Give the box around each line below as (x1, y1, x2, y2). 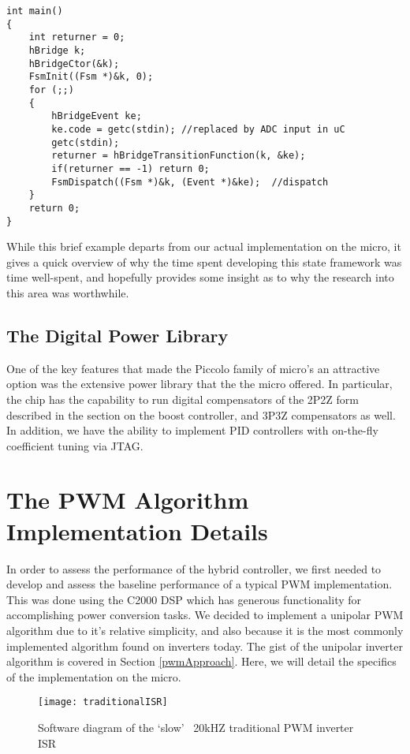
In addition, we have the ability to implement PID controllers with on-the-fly (6, 422, 378, 439)
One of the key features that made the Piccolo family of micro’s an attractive (6, 360, 380, 376)
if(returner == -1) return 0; (51, 162, 210, 174)
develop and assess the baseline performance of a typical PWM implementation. (6, 576, 393, 592)
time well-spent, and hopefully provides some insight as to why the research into (6, 269, 394, 286)
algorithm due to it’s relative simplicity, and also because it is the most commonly (6, 621, 404, 638)
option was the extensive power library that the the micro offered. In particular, (6, 375, 393, 392)
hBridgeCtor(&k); (28, 58, 120, 69)
